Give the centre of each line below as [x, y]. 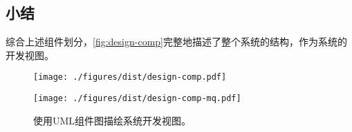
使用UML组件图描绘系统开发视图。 [112, 120]
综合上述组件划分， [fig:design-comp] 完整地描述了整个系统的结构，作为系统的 [176, 42]
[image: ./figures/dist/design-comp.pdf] [130, 77]
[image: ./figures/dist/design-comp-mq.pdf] [137, 99]
